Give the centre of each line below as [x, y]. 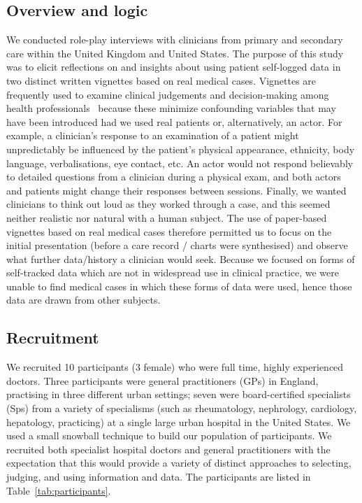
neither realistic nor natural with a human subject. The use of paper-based [167, 217]
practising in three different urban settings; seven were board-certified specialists [179, 394]
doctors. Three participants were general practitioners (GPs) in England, [162, 380]
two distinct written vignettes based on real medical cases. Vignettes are [161, 80]
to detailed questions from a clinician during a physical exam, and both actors [174, 177]
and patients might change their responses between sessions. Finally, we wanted [176, 190]
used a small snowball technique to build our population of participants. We [169, 435]
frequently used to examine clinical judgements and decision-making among [168, 94]
